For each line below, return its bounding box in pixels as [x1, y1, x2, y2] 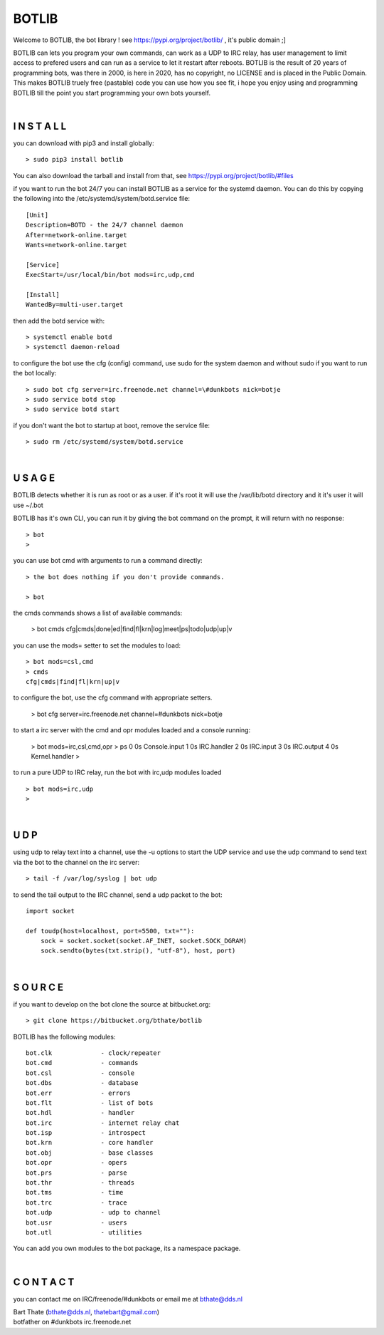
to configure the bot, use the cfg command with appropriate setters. [13, 693, 213, 702]
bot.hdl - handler [26, 1108, 135, 1117]
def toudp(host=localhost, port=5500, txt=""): [26, 927, 195, 935]
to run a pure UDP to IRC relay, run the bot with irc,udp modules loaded [13, 768, 222, 776]
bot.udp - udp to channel [26, 1208, 161, 1217]
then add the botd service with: [13, 316, 105, 325]
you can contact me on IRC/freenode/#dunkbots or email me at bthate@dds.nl [13, 1294, 243, 1303]
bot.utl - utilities [26, 1228, 142, 1236]
